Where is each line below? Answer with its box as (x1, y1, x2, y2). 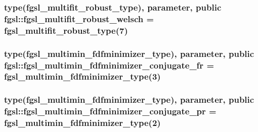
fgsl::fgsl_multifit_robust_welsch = (4, 12, 154, 25)
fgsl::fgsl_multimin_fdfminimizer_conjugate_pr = (4, 105, 217, 117)
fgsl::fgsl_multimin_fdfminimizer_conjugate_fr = (4, 58, 214, 71)
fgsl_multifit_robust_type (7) (4, 24, 128, 36)
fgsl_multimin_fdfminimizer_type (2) (4, 116, 161, 129)
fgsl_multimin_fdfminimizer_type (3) (4, 70, 161, 83)
